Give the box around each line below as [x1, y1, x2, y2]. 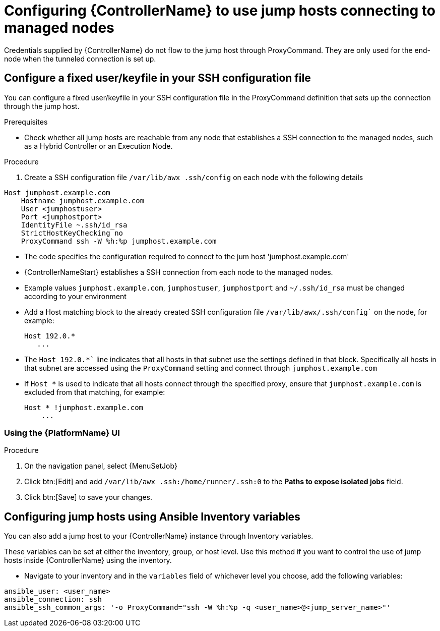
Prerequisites [4, 117, 48, 126]
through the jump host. [4, 101, 80, 110]
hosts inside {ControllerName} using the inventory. [4, 556, 172, 565]
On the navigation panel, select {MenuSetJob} [24, 462, 177, 471]
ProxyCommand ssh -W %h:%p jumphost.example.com [21, 237, 217, 245]
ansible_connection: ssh [4, 595, 102, 604]
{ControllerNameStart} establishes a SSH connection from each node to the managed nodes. [24, 267, 333, 276]
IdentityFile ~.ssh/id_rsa [21, 220, 128, 229]
